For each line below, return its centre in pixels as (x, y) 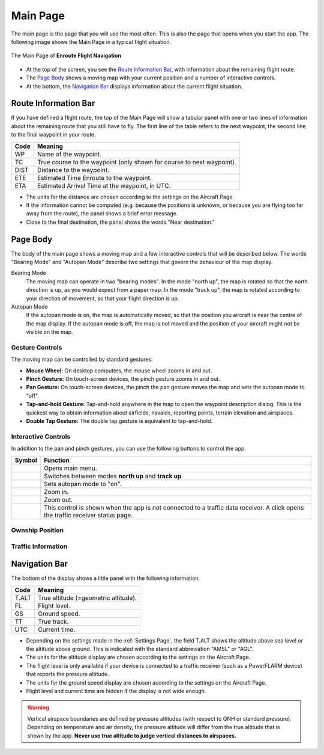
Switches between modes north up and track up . (114, 476)
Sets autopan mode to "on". (83, 484)
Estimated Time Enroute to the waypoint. (94, 177)
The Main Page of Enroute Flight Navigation (66, 56)
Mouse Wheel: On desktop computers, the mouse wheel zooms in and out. (119, 371)
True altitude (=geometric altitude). (88, 597)
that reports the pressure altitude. (67, 674)
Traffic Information (39, 546)
